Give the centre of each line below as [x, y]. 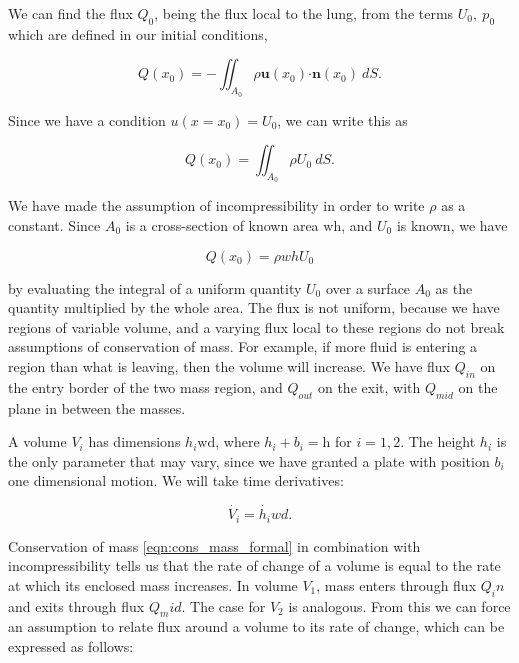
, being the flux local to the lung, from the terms [304, 13]
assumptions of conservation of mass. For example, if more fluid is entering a [243, 346]
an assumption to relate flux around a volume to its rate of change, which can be [256, 626]
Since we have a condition [87, 119]
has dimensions [134, 441]
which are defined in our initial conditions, [138, 33]
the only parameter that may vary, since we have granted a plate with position [249, 460]
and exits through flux [76, 605]
